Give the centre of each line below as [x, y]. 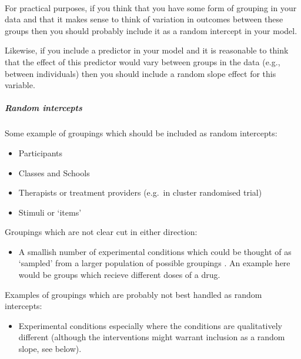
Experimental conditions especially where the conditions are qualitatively [150, 325]
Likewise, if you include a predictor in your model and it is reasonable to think [147, 50]
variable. [20, 85]
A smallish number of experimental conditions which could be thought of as [155, 251]
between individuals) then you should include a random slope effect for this [141, 73]
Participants [41, 152]
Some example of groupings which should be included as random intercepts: [141, 133]
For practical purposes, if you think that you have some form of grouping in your [151, 7]
